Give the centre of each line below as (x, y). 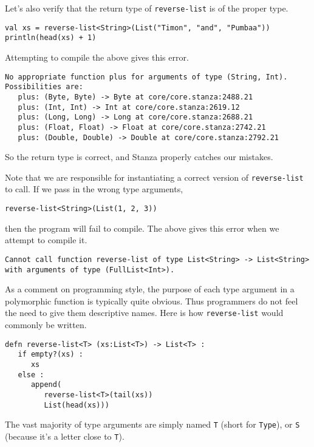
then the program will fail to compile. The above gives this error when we (142, 228)
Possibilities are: (44, 87)
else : (31, 375)
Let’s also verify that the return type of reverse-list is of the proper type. (147, 8)
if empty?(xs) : (50, 355)
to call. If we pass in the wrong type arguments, (94, 189)
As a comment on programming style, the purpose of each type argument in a (150, 289)
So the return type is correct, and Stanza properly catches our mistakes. (139, 157)
